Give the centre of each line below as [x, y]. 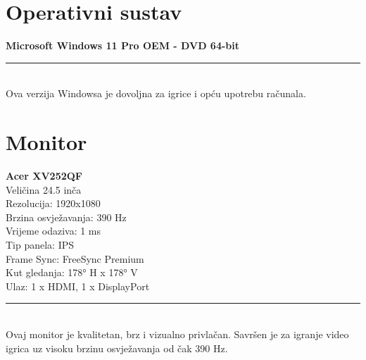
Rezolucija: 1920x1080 [53, 203]
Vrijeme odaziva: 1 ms [53, 231]
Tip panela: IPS [40, 244]
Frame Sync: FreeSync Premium [75, 258]
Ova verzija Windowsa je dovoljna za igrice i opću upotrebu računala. [156, 93]
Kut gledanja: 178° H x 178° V [72, 272]
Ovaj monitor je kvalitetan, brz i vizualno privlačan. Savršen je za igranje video [177, 334]
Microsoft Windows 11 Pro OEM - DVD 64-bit [122, 45]
